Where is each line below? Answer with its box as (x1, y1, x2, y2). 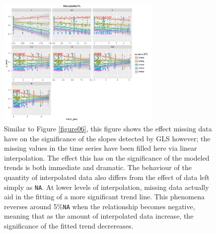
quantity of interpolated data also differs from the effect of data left (4, 172, 210, 182)
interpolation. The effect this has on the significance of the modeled (4, 152, 210, 163)
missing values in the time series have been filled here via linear (4, 143, 197, 153)
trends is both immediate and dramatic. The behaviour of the (4, 162, 192, 173)
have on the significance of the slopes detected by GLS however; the (4, 133, 211, 143)
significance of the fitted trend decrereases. (4, 221, 134, 231)
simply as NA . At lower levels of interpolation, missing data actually (4, 181, 209, 192)
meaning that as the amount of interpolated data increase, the (4, 211, 194, 221)
